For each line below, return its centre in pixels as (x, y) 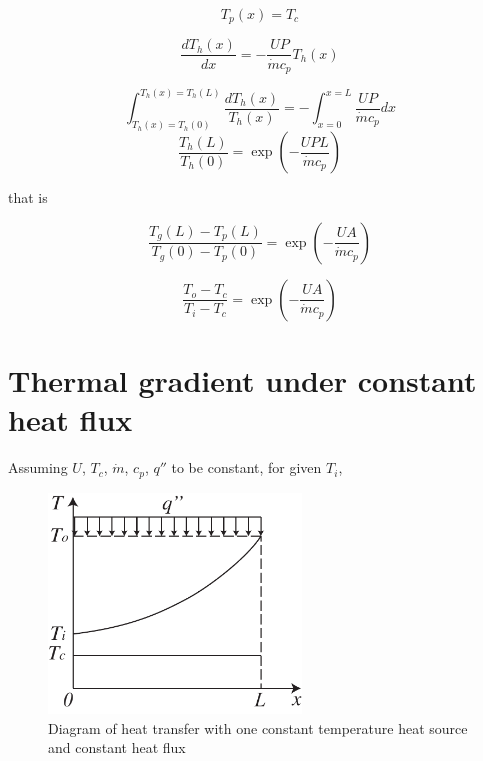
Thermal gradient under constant (242, 380)
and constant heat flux (117, 747)
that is (28, 197)
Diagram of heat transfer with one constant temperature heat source (258, 727)
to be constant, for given (246, 467)
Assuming (38, 467)
